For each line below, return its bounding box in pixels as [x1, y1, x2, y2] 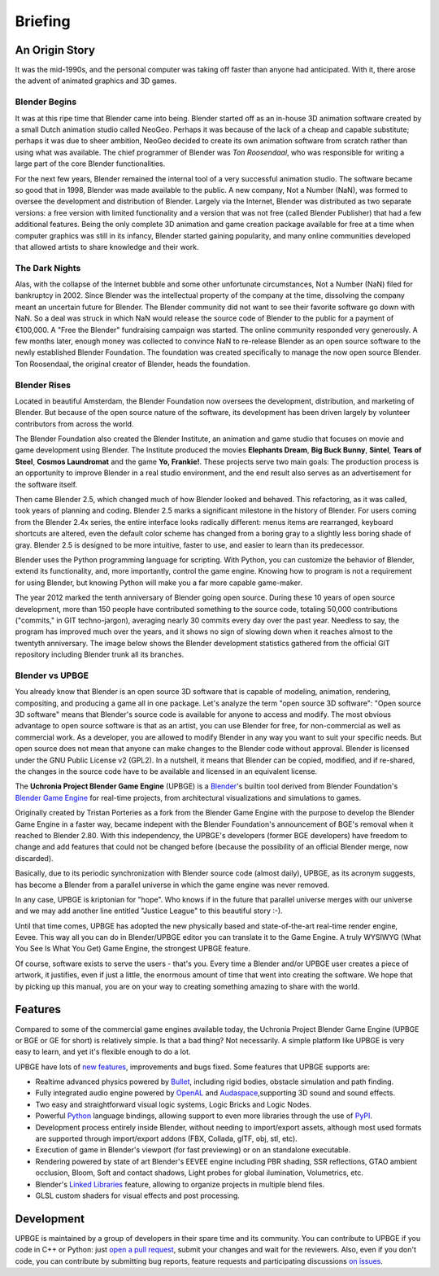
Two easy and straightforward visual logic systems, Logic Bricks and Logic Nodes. [35, 1099, 312, 1109]
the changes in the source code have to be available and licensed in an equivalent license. [15, 766, 318, 776]
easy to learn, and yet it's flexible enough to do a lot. [15, 1047, 191, 1057]
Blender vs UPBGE [15, 670, 89, 681]
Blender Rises [15, 379, 72, 391]
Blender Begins [15, 96, 77, 107]
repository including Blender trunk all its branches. [15, 649, 185, 659]
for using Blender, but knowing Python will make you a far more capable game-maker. [15, 578, 302, 588]
